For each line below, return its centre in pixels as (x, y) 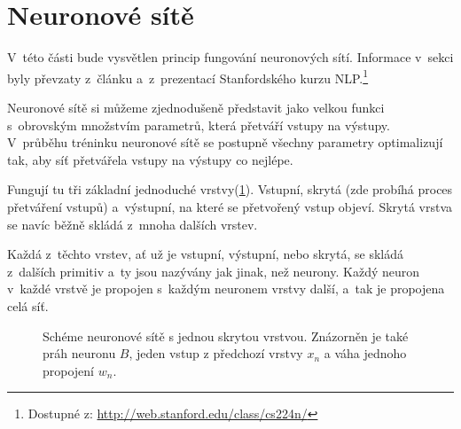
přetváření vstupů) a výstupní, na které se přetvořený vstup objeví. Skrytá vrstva (230, 206)
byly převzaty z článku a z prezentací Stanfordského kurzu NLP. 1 (188, 76)
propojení (69, 370)
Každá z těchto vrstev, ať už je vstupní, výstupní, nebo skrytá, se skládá (205, 254)
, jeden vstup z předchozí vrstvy (216, 353)
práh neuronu (79, 353)
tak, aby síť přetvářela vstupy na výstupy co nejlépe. (150, 159)
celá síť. (28, 305)
